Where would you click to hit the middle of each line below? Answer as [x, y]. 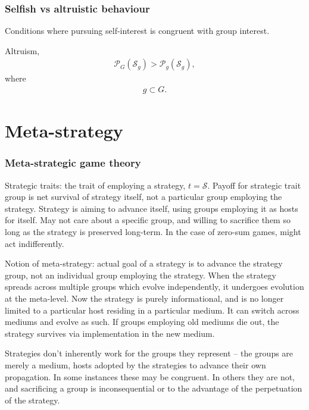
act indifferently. [35, 243]
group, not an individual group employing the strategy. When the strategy [141, 275]
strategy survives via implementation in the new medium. [110, 333]
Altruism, [22, 50]
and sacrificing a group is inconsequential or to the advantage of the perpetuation [154, 388]
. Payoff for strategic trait [254, 185]
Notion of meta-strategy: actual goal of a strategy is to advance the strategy [144, 263]
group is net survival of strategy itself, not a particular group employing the [143, 197]
